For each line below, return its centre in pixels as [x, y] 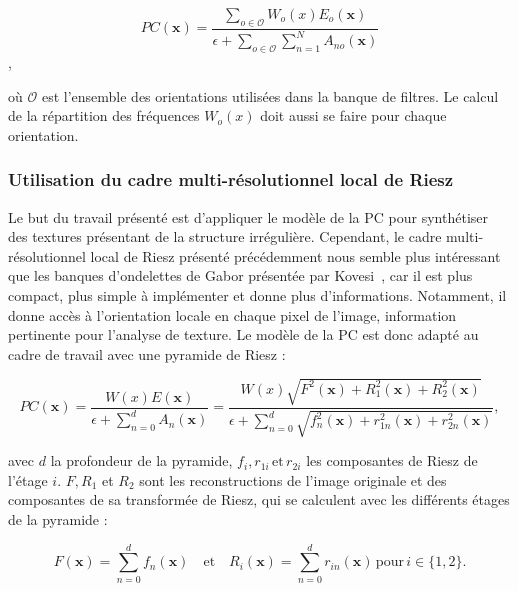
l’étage [28, 479]
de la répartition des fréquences [104, 115]
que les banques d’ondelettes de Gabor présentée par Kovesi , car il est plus [240, 275]
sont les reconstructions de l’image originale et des [293, 479]
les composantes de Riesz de [392, 460]
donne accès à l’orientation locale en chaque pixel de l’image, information [232, 314]
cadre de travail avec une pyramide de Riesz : [147, 353]
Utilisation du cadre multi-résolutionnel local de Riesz [231, 179]
